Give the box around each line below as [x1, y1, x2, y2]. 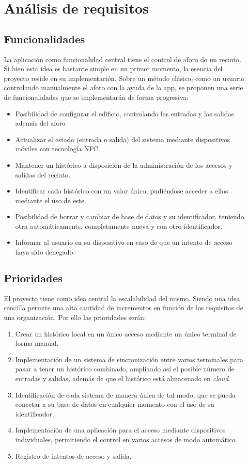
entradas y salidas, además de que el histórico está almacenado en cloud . [15, 373, 231, 384]
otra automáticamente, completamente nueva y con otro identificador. [15, 221, 222, 231]
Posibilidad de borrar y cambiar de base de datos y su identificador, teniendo [15, 211, 244, 222]
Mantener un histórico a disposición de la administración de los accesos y [15, 160, 232, 170]
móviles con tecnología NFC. [15, 144, 100, 154]
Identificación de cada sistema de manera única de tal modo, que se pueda [15, 389, 236, 400]
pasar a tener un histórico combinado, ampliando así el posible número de [15, 364, 234, 374]
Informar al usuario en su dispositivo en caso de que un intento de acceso [15, 237, 232, 247]
